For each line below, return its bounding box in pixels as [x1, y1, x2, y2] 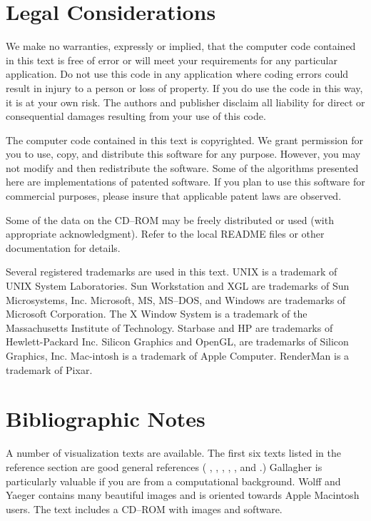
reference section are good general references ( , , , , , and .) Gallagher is [6, 459, 322, 474]
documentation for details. [6, 240, 121, 255]
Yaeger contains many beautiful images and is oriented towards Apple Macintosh [6, 487, 360, 502]
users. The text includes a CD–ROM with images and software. [6, 501, 283, 516]
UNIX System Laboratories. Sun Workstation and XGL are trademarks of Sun [6, 278, 350, 293]
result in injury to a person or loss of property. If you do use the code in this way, [6, 80, 363, 95]
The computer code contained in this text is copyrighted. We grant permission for [6, 132, 364, 147]
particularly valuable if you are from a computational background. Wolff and [6, 473, 341, 488]
